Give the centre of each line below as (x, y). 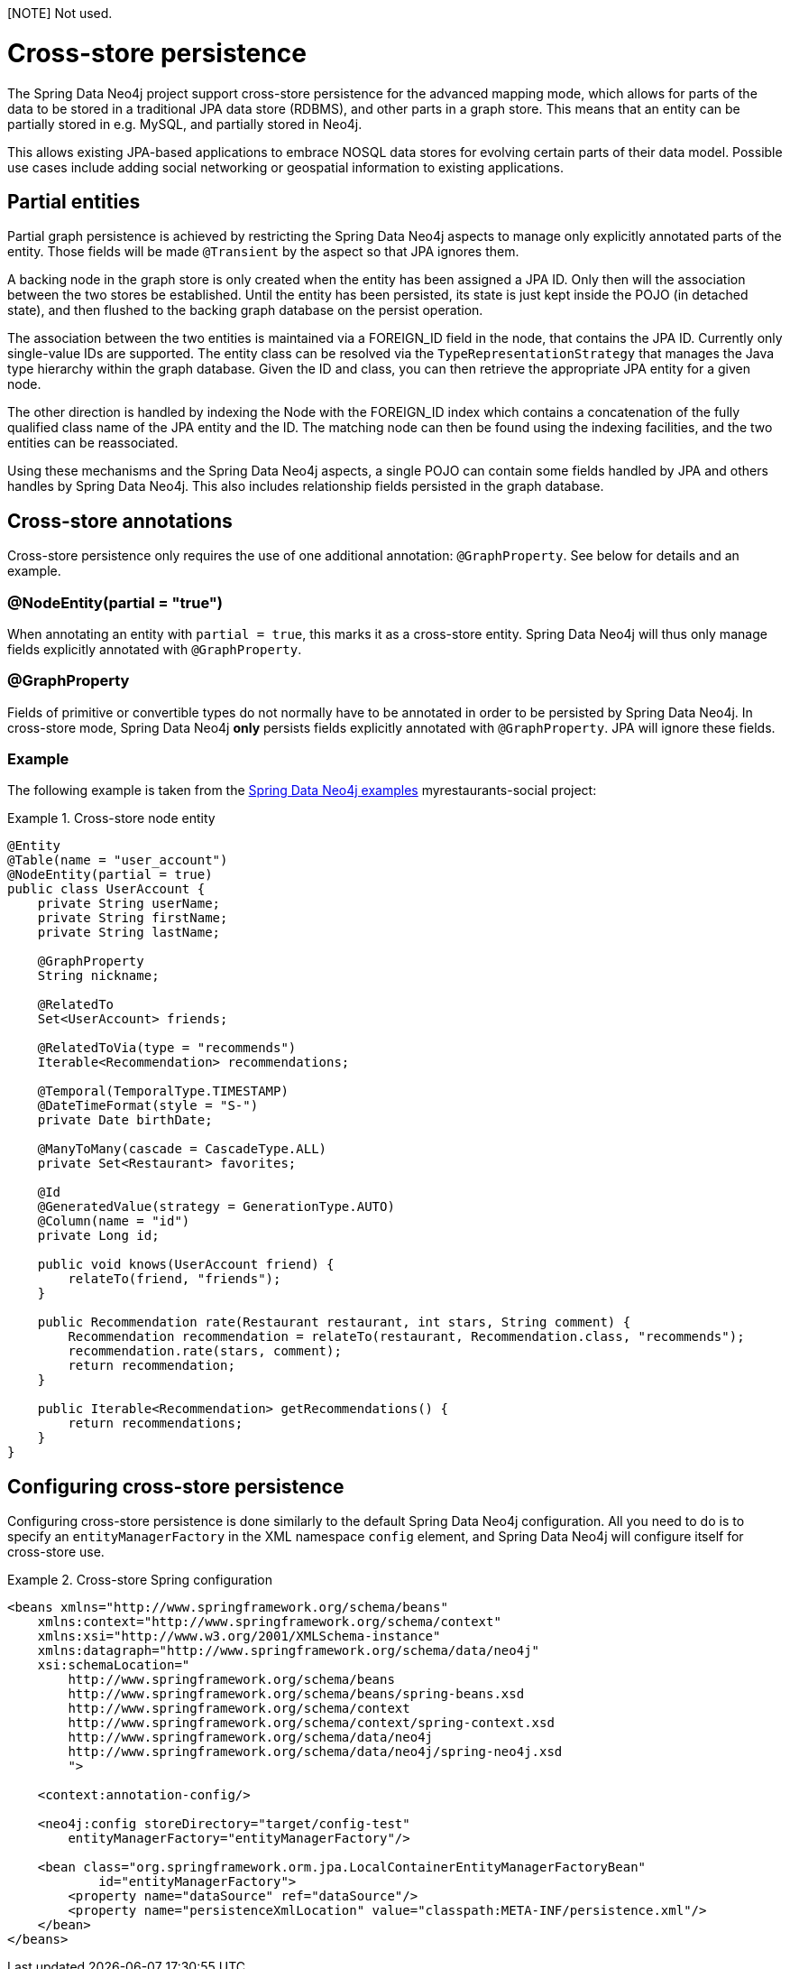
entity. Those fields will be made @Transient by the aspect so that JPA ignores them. (263, 252)
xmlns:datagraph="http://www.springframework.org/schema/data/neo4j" (289, 1651)
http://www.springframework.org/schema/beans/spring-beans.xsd (296, 1694)
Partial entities (74, 201)
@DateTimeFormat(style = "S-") (148, 1106)
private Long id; (98, 1236)
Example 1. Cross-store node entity (111, 818)
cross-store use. (56, 1552)
